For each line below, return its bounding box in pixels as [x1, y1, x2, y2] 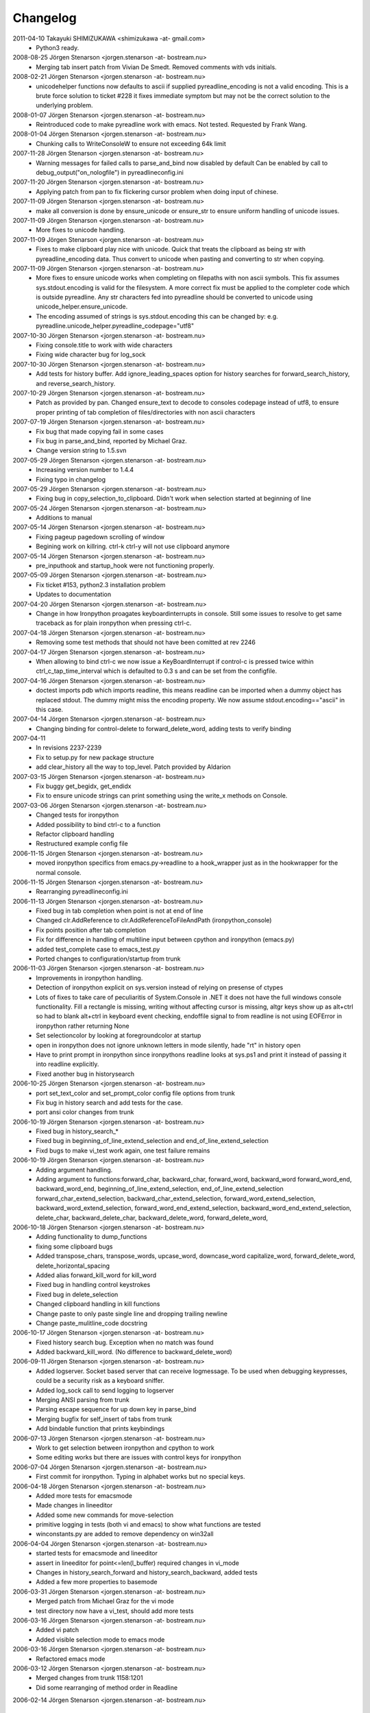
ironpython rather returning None [36, 1022, 129, 1030]
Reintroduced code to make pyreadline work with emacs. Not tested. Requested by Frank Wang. [36, 121, 308, 129]
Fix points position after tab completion [36, 926, 147, 934]
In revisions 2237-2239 [36, 743, 102, 752]
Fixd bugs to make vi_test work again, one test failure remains [36, 1146, 210, 1155]
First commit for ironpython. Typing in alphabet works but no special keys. [36, 1472, 245, 1481]
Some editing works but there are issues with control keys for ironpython [36, 1453, 241, 1462]
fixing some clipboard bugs [36, 1242, 113, 1250]
